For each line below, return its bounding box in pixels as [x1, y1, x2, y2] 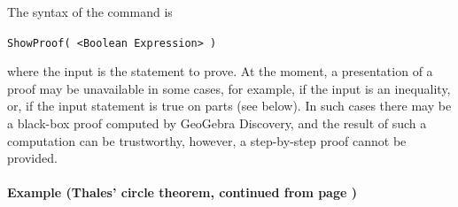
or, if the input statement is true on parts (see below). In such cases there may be [7, 96, 452, 115]
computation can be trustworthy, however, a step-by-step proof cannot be [7, 131, 407, 149]
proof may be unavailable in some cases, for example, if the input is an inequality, [7, 79, 451, 97]
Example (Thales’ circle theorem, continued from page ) [7, 183, 357, 202]
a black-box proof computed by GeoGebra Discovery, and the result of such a [7, 114, 427, 133]
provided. [7, 149, 58, 167]
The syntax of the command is [7, 3, 173, 20]
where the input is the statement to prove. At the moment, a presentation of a [7, 62, 433, 80]
